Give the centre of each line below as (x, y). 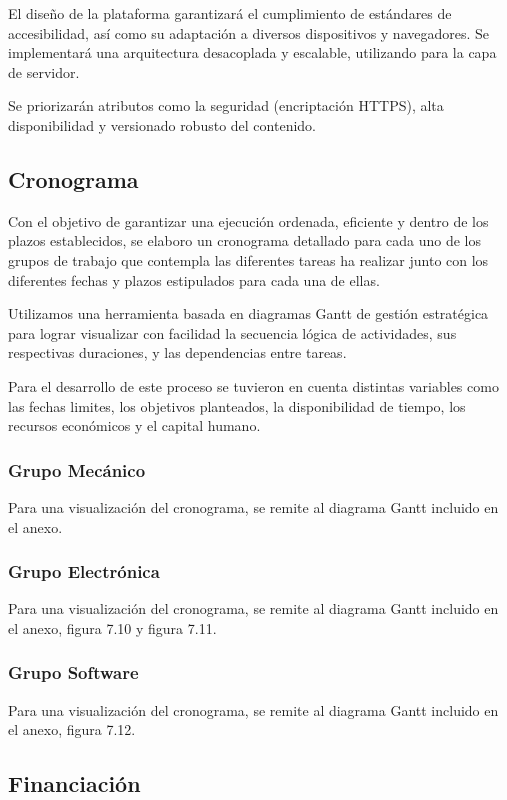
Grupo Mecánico (77, 469)
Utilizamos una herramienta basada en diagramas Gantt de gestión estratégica (248, 313)
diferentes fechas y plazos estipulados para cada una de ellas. (194, 279)
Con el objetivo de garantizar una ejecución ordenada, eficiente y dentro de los (248, 220)
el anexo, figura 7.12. (72, 729)
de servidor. (44, 71)
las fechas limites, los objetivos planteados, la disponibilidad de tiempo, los (237, 405)
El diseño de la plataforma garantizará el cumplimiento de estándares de (230, 13)
